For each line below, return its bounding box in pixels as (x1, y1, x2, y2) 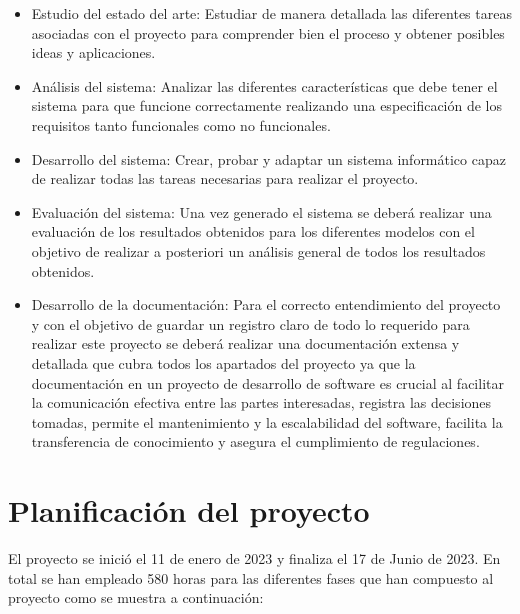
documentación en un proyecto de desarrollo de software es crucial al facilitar (31, 372, 504, 393)
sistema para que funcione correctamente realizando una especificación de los (31, 95, 502, 116)
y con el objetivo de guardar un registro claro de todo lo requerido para (31, 313, 470, 334)
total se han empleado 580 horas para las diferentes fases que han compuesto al (8, 567, 494, 588)
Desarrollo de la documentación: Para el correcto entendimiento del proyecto (31, 294, 501, 315)
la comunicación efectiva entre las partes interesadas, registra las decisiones (31, 392, 492, 413)
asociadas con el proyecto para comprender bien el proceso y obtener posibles (31, 22, 505, 43)
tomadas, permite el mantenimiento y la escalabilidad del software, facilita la (31, 411, 503, 432)
